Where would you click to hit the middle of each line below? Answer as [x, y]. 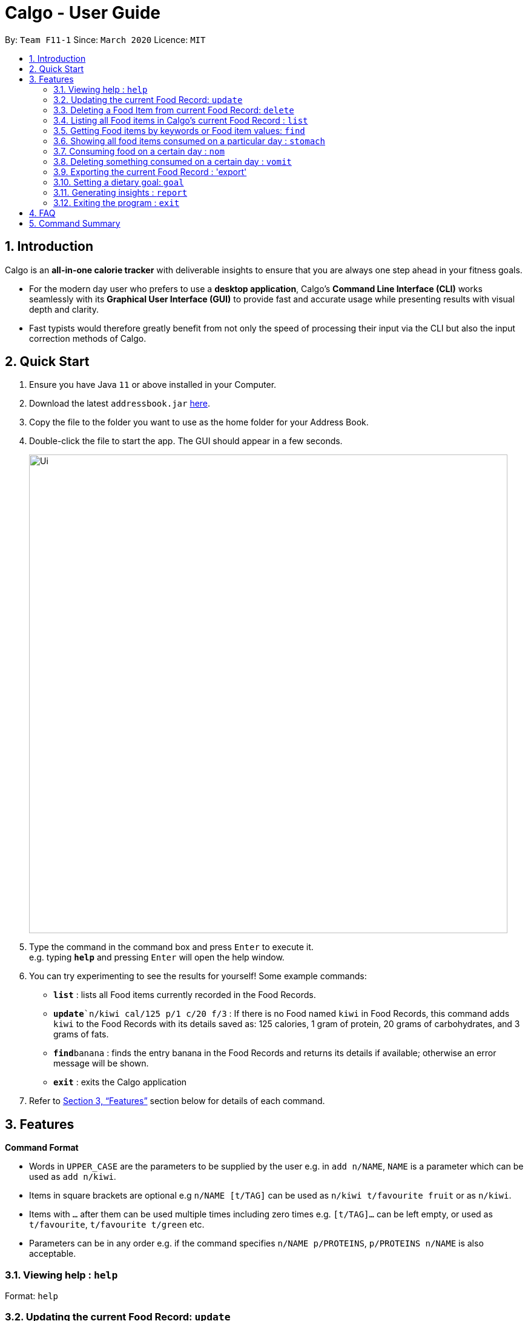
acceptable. [53, 1254]
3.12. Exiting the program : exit [117, 202]
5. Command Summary [75, 223]
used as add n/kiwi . [73, 1177]
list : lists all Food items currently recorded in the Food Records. [185, 995]
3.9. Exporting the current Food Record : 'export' [150, 171]
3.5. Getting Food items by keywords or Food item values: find [179, 130]
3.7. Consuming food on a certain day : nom [139, 151]
